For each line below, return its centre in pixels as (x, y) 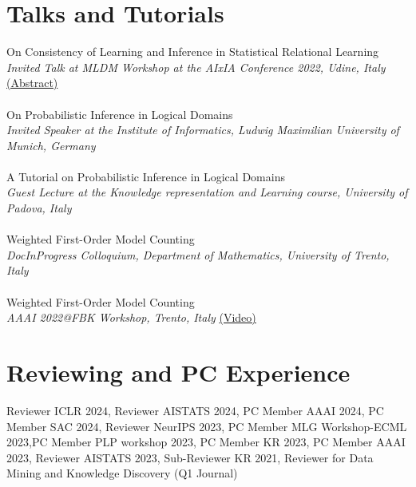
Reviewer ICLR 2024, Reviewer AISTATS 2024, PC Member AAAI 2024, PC (195, 410)
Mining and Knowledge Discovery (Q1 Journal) (122, 473)
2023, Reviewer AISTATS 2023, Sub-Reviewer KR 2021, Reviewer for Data (190, 457)
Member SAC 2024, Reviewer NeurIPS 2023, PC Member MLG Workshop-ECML (207, 426)
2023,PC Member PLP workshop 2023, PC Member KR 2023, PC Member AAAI (206, 442)
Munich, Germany (51, 145)
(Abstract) (32, 83)
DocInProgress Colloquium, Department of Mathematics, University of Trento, (198, 254)
